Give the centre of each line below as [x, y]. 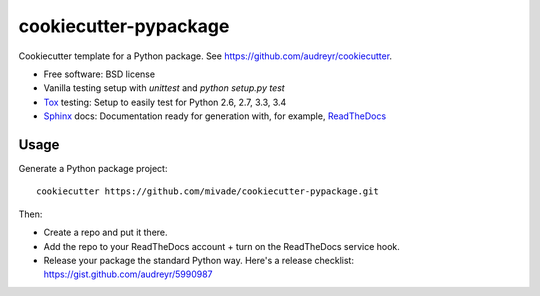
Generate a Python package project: [93, 169]
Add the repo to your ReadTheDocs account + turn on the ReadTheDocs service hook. [221, 246]
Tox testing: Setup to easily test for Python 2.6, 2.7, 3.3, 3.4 [165, 102]
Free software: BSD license [99, 74]
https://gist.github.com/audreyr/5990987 [128, 274]
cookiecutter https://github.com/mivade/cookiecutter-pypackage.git [207, 191]
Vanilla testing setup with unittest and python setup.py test [164, 88]
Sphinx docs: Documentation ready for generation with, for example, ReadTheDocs [215, 116]
